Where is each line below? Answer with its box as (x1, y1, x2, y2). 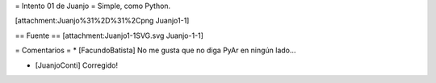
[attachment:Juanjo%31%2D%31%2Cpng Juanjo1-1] (15, 16, 190, 26)
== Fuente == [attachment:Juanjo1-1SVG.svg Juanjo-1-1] (15, 31, 203, 40)
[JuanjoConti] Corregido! (35, 60, 119, 70)
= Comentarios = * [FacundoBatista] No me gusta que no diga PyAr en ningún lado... (15, 45, 296, 56)
